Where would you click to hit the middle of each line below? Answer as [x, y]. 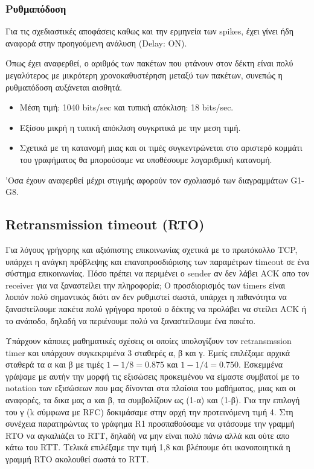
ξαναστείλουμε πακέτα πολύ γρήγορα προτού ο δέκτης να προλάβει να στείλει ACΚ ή [156, 308]
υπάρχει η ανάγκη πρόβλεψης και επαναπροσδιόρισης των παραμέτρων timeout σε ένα [158, 261]
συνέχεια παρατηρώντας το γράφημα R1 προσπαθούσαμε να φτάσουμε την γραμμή [150, 423]
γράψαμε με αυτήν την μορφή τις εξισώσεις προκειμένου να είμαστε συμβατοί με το [152, 376]
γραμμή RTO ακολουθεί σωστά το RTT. [77, 459]
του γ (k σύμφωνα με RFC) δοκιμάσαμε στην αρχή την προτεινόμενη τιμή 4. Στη [149, 411]
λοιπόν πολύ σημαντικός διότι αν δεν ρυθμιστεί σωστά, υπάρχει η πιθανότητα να [146, 297]
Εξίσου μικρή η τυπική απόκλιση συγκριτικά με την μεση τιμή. [130, 127]
